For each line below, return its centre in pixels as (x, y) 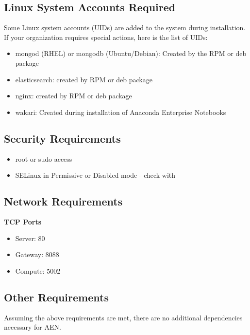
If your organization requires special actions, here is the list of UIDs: (106, 37)
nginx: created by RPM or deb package (74, 96)
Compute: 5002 (38, 270)
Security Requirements (62, 138)
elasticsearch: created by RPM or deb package (84, 79)
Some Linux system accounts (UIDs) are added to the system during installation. (125, 28)
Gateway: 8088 (37, 254)
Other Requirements (56, 297)
